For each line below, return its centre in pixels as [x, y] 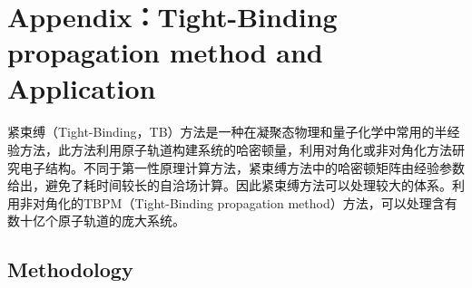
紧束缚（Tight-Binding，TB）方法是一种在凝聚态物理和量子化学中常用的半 [227, 132]
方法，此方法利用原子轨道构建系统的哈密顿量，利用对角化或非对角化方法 [236, 149]
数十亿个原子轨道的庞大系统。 [96, 221]
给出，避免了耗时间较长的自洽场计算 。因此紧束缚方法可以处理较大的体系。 [230, 185]
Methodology [70, 269]
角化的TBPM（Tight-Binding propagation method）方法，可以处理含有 [251, 202]
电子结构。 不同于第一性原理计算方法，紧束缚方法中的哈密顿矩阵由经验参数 [242, 167]
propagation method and [165, 52]
